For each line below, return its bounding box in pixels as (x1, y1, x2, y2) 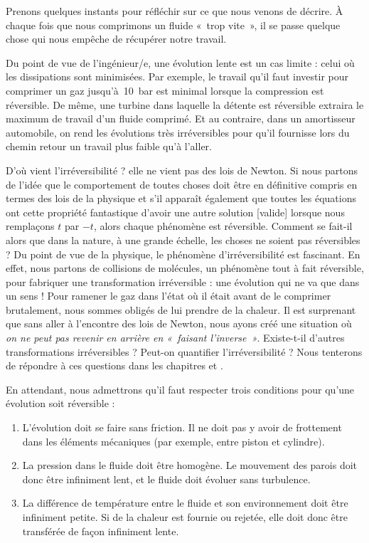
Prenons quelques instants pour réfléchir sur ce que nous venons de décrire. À (6, 4, 343, 18)
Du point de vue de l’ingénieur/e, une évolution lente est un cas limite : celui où (6, 55, 355, 70)
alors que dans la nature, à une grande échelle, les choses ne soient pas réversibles (6, 232, 360, 247)
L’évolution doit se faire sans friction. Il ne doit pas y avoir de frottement (22, 420, 342, 435)
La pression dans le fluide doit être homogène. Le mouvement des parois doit (22, 458, 358, 473)
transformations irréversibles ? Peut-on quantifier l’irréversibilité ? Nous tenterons (6, 344, 363, 359)
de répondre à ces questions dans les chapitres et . (6, 358, 223, 373)
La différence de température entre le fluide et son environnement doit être (22, 495, 348, 510)
